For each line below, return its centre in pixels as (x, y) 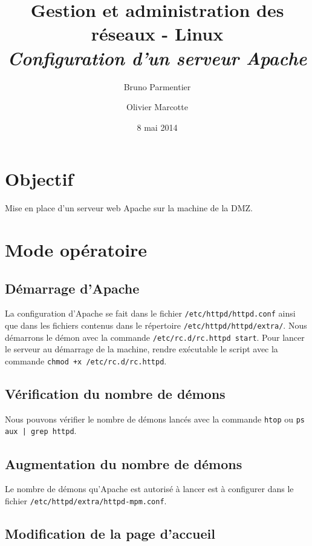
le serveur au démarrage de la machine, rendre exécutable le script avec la (141, 349)
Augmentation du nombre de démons (124, 463)
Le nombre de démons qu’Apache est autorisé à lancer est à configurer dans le (149, 489)
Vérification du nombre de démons (115, 393)
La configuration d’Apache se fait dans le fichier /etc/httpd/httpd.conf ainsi (150, 313)
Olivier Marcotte (157, 107)
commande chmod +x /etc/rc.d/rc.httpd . (86, 360)
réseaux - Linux (157, 34)
